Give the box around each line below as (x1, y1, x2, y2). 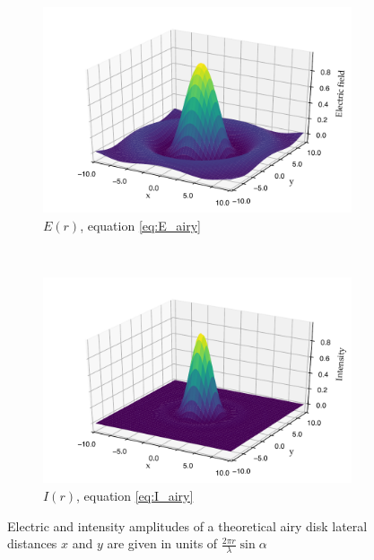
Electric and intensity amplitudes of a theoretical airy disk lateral (7, 516, 368, 535)
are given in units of (107, 534, 218, 553)
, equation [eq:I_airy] (75, 486, 194, 505)
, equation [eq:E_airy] (80, 215, 201, 234)
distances (7, 534, 57, 553)
